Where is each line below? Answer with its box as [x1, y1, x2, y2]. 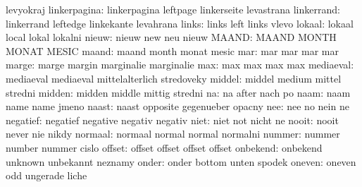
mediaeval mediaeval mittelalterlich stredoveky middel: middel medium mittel [6, 71, 342, 85]
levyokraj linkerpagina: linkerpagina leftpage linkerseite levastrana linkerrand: [6, 2, 340, 16]
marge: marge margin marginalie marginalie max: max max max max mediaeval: [6, 57, 354, 72]
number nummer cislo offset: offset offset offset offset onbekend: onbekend [6, 140, 323, 155]
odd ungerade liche [6, 168, 87, 183]
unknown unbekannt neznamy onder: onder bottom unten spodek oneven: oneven [6, 154, 356, 169]
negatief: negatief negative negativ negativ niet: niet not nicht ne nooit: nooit [6, 112, 339, 127]
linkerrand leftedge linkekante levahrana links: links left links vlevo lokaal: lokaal [6, 16, 354, 30]
